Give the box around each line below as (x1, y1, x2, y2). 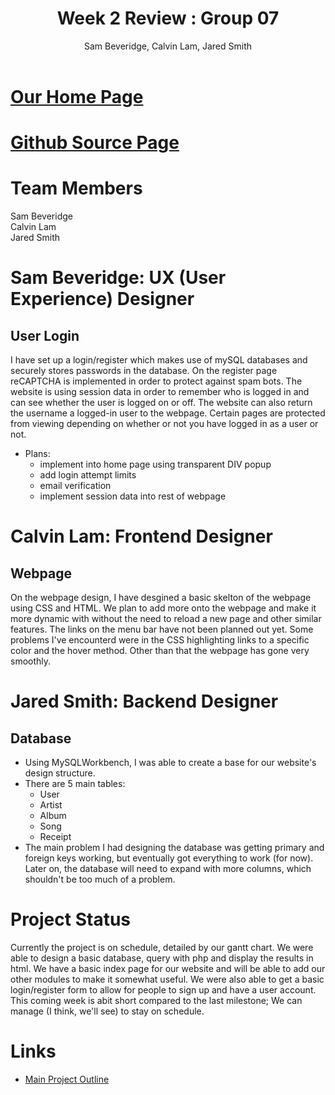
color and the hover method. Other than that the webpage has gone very (10, 645, 310, 657)
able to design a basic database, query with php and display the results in (10, 952, 314, 964)
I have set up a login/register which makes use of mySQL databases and (10, 354, 308, 366)
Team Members (10, 177, 143, 200)
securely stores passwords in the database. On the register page (10, 365, 278, 377)
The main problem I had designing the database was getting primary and (24, 842, 325, 854)
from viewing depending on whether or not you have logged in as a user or (10, 418, 319, 430)
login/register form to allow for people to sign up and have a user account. (10, 984, 317, 996)
